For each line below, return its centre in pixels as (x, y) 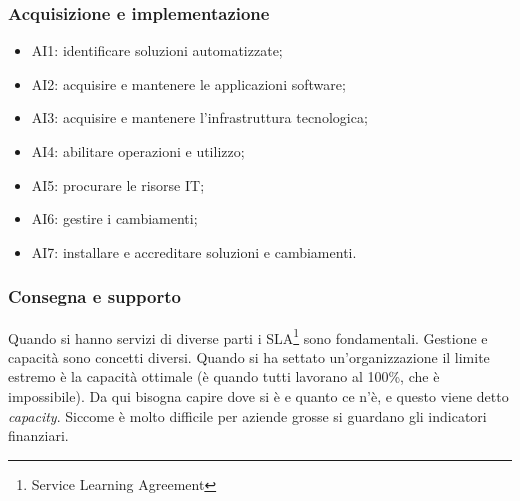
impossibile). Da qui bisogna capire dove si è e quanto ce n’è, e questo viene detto (258, 396)
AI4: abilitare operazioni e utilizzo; (138, 151)
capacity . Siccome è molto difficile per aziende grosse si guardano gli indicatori (247, 415)
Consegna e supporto (94, 296)
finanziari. (38, 435)
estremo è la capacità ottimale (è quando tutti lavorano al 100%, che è (224, 376)
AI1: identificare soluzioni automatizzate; (157, 50)
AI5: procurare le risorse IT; (118, 184)
